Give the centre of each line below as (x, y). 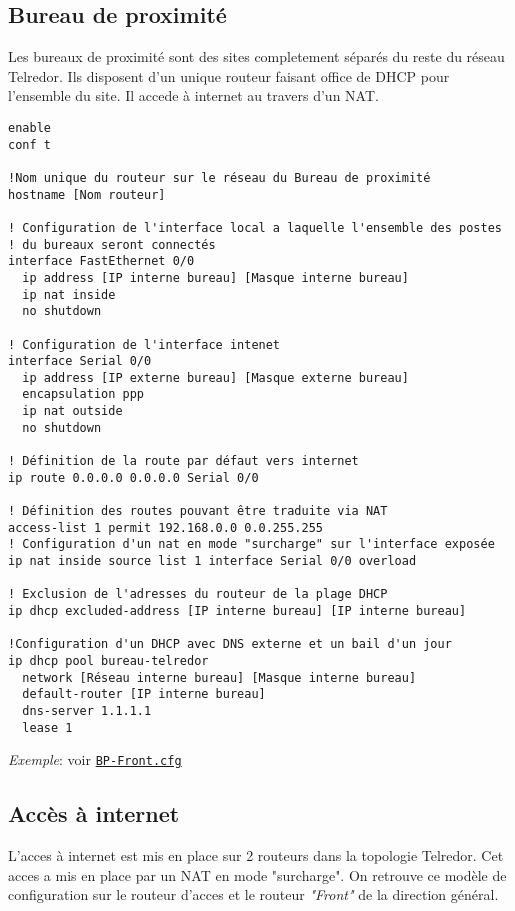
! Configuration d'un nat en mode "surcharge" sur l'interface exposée (251, 544)
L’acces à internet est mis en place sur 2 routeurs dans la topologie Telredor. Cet (256, 855)
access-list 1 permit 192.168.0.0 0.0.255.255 (165, 527)
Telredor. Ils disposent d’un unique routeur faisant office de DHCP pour (229, 75)
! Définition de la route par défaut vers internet (183, 461)
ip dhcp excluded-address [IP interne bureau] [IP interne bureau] (237, 611)
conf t (29, 144)
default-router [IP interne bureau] (144, 694)
